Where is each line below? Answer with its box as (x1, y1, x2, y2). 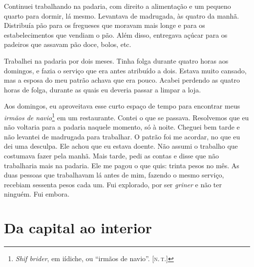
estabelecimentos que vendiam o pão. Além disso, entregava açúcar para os (4, 29, 228, 40)
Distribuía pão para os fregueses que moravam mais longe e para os (4, 20, 205, 30)
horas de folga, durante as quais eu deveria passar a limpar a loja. (4, 84, 201, 94)
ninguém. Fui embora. (4, 189, 70, 199)
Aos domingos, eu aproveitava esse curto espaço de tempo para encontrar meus (4, 101, 240, 111)
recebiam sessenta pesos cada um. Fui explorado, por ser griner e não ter (4, 179, 222, 189)
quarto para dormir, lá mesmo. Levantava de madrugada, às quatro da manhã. (4, 10, 239, 21)
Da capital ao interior (4, 218, 152, 238)
